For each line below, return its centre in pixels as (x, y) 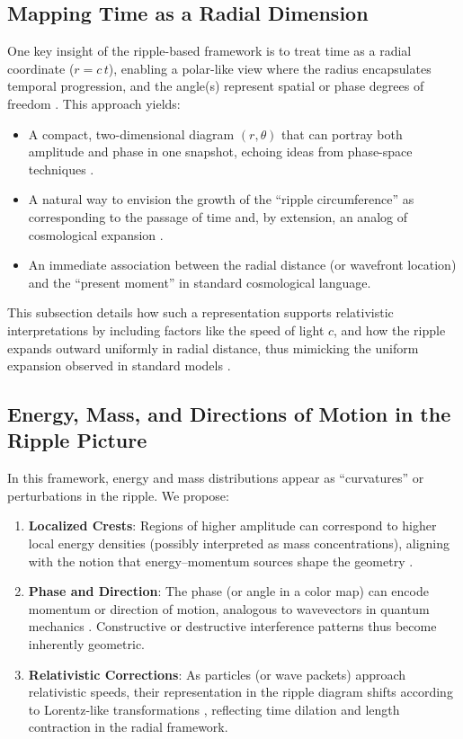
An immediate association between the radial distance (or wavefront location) (242, 265)
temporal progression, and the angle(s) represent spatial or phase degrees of (216, 86)
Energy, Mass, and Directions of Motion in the (229, 414)
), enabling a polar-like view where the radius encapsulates (270, 68)
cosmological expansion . (96, 234)
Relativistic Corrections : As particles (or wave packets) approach (217, 674)
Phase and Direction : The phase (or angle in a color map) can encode (228, 591)
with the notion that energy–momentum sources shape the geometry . (221, 561)
